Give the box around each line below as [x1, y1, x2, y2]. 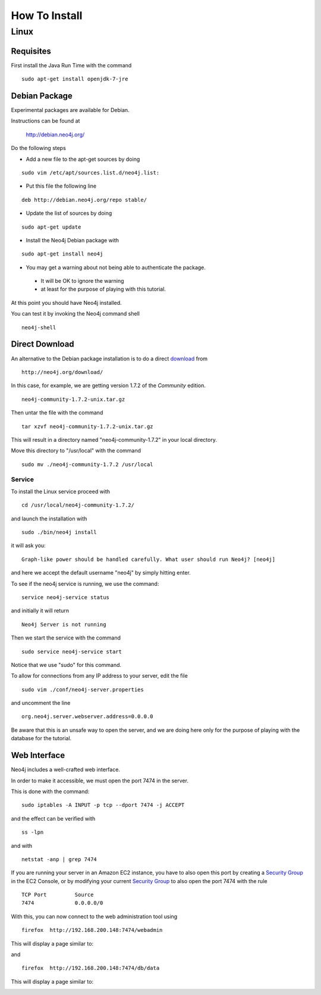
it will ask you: [11, 542, 46, 549]
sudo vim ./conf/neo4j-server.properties [21, 686, 144, 693]
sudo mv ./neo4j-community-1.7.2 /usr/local [21, 461, 154, 467]
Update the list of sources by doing [26, 210, 112, 217]
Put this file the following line [26, 182, 97, 190]
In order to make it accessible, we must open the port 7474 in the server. [11, 777, 188, 784]
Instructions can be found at [11, 117, 80, 124]
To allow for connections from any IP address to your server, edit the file [11, 672, 188, 679]
